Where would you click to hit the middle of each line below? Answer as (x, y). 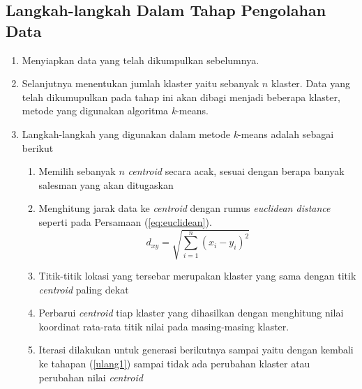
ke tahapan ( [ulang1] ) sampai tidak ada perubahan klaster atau (174, 364)
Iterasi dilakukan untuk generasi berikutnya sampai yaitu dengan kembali (196, 350)
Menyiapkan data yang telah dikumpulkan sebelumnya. (141, 60)
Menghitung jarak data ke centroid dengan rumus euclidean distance (184, 208)
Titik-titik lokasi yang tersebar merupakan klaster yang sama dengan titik (197, 276)
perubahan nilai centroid (91, 377)
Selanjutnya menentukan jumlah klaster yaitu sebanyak (141, 83)
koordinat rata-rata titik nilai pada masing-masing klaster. (164, 326)
